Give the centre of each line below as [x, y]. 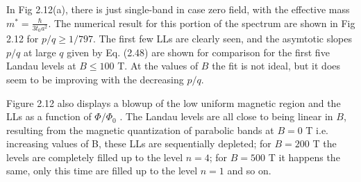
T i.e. [317, 130]
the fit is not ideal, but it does [276, 66]
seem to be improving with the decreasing [95, 79]
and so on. [249, 171]
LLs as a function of [49, 116]
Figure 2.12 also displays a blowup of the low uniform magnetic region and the [174, 102]
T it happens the [304, 157]
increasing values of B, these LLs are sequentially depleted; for [139, 143]
